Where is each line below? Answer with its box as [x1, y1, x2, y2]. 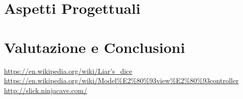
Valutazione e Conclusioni [4, 37, 185, 57]
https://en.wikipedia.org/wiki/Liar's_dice [4, 65, 132, 76]
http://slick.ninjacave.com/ [4, 85, 87, 95]
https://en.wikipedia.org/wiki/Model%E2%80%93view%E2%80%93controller [4, 75, 239, 86]
